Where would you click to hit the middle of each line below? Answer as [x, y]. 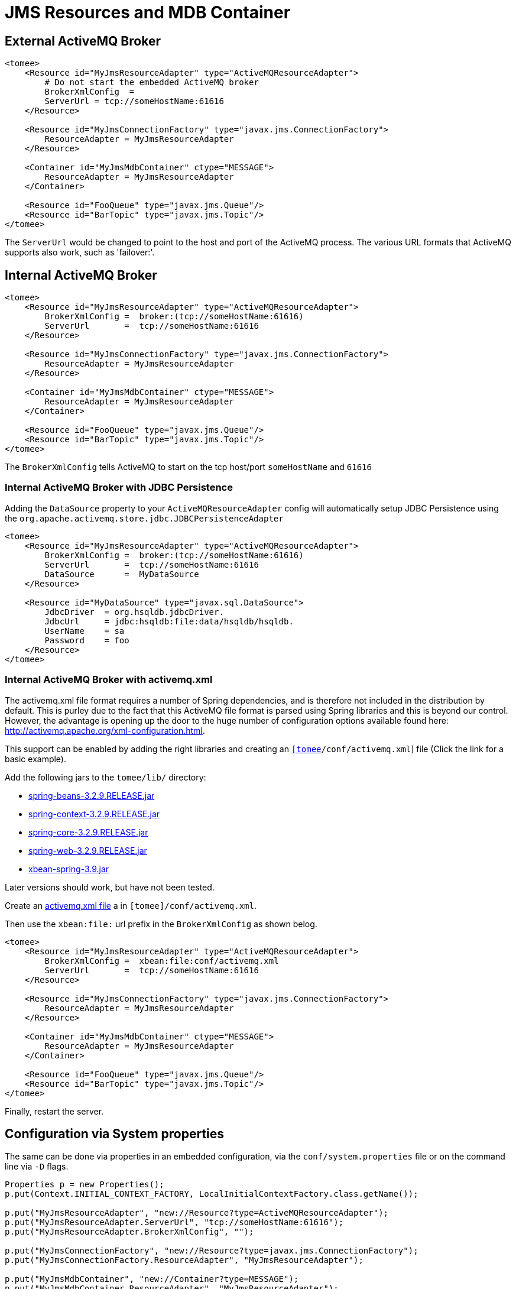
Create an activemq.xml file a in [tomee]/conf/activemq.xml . [131, 905]
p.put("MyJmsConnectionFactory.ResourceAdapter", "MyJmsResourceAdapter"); [184, 1260]
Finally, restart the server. [54, 1111]
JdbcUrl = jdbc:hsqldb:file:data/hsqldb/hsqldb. [169, 621]
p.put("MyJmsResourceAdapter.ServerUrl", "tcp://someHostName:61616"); [174, 1222]
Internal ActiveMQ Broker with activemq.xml [109, 680]
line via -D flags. [37, 1167]
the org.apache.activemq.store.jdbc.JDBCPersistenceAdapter [144, 518]
